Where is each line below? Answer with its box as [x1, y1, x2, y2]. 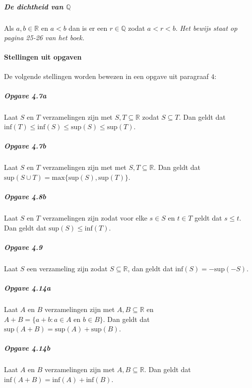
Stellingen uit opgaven [4, 52, 82, 62]
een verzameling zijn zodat [27, 263, 108, 273]
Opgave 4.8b [4, 191, 46, 202]
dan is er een [68, 22, 108, 33]
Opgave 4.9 [4, 241, 43, 252]
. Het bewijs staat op [175, 22, 238, 33]
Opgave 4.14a [4, 283, 51, 293]
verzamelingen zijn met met [42, 162, 126, 172]
